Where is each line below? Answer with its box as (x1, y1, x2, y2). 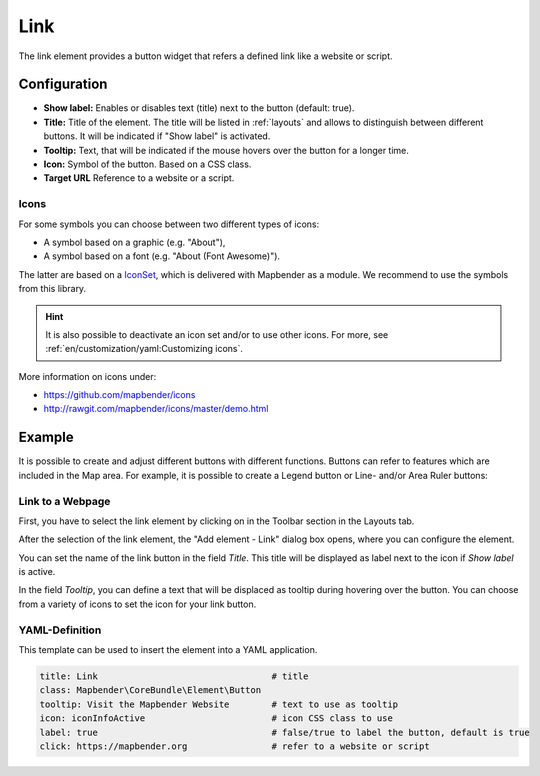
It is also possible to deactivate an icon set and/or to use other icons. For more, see (45, 328, 389, 340)
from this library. (18, 283, 87, 295)
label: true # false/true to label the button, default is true (39, 726, 530, 738)
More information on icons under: (18, 370, 157, 382)
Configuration (18, 76, 108, 93)
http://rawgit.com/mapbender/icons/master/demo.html (43, 403, 269, 415)
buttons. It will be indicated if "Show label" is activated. (43, 130, 271, 142)
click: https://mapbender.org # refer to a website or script (39, 740, 430, 752)
